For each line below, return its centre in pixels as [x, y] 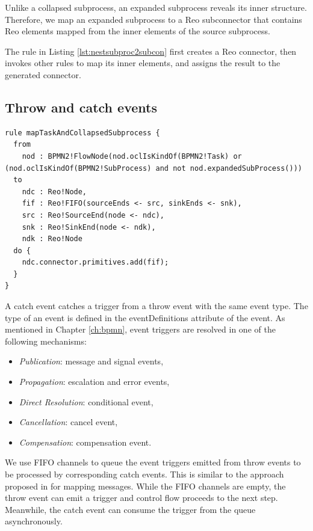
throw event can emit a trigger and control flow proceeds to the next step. [141, 498]
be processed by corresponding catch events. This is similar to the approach [144, 474]
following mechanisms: [46, 341]
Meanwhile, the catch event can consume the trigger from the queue [130, 509]
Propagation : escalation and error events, [94, 382]
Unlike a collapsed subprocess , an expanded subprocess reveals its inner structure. [156, 7]
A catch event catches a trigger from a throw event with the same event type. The [156, 306]
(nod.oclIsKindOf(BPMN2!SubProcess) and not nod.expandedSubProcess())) [153, 168]
